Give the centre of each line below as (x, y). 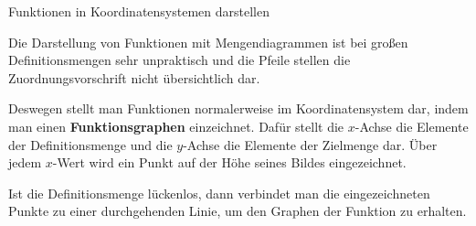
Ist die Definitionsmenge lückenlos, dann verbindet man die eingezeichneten (219, 193)
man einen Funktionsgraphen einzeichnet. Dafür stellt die (176, 126)
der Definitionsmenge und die (90, 144)
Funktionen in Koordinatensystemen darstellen (139, 11)
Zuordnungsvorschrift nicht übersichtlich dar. (134, 77)
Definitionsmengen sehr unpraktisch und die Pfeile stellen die (180, 60)
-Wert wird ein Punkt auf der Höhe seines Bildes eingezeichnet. (229, 162)
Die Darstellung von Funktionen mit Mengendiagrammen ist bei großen (208, 42)
